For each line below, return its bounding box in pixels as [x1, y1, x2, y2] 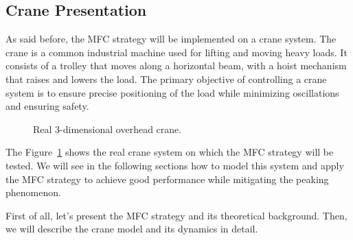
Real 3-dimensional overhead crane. [33, 121, 182, 136]
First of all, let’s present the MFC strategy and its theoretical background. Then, [5, 208, 348, 222]
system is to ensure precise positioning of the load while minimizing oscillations [5, 85, 339, 99]
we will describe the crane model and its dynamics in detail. [5, 221, 258, 236]
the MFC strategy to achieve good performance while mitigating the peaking [5, 171, 329, 186]
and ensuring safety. [5, 99, 89, 113]
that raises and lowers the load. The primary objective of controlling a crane [5, 71, 327, 86]
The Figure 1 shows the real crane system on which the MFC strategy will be [5, 145, 334, 159]
